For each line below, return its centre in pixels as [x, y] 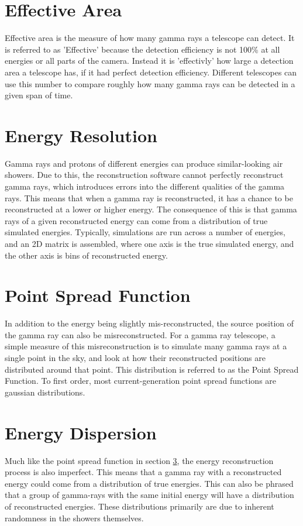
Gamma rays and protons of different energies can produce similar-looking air [144, 163]
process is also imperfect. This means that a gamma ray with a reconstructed [143, 472]
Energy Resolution [81, 135]
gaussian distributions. [45, 392]
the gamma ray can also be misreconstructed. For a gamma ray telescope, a [140, 334]
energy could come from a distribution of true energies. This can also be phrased [149, 483]
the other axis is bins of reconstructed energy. [86, 255]
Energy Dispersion [81, 432]
